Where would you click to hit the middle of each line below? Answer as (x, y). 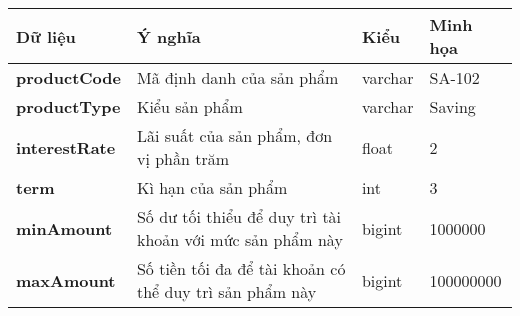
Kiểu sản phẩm (189, 106)
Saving (452, 106)
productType (68, 106)
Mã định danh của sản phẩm (237, 77)
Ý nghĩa (168, 36)
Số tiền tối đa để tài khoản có (241, 268)
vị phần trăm (183, 158)
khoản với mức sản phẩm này (239, 239)
